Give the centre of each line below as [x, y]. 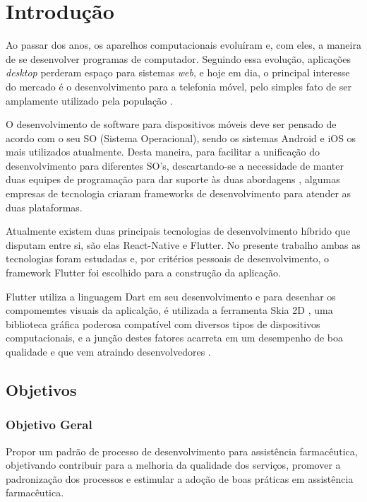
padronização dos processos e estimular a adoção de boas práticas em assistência [180, 478]
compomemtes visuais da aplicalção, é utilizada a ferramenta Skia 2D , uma [169, 310]
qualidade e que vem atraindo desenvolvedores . [108, 351]
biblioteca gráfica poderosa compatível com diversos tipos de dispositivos [163, 323]
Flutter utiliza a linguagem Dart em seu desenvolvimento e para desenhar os [171, 296]
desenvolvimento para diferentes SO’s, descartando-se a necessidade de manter [175, 165]
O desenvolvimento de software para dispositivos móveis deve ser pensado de [171, 124]
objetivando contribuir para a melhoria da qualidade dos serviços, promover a [173, 465]
